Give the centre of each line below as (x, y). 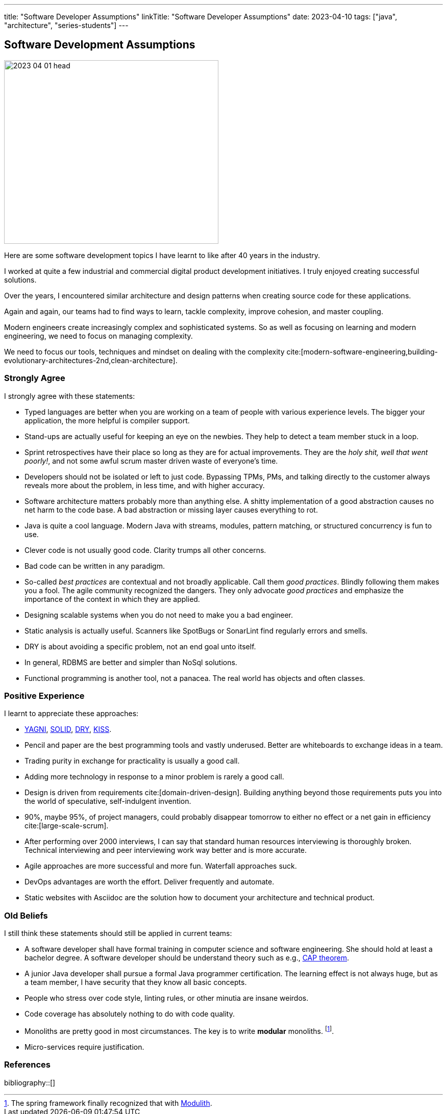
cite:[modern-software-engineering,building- (362, 351)
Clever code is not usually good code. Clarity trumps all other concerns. (145, 550)
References (27, 1065)
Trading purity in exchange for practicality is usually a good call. (132, 761)
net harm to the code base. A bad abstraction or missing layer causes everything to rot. (171, 510)
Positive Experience (44, 695)
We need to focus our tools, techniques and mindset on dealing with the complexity (144, 351)
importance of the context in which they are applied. (112, 599)
